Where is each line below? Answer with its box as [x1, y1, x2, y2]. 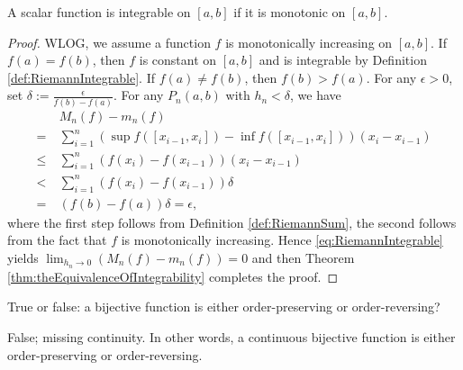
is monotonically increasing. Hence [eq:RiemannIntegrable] [121, 230, 443, 249]
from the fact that [7, 230, 107, 249]
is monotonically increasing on [225, 32, 393, 51]
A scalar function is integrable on [7, 3, 191, 21]
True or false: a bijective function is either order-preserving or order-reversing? [7, 297, 440, 316]
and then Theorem [251, 248, 355, 266]
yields [7, 248, 39, 266]
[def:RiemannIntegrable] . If [7, 68, 155, 86]
